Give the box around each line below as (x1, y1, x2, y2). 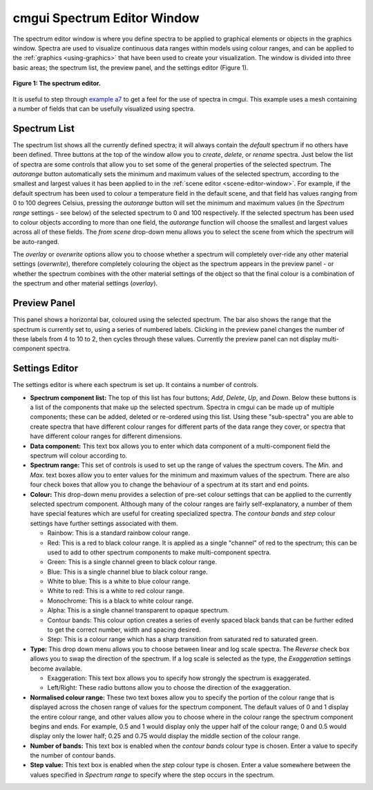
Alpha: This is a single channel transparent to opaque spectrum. (47, 606, 229, 614)
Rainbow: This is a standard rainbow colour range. (47, 529, 191, 537)
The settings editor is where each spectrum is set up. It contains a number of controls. (12, 381, 259, 389)
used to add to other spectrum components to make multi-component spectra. (47, 548, 271, 556)
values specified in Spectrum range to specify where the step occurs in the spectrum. (30, 771, 275, 779)
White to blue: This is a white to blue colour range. (47, 577, 191, 585)
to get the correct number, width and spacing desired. (47, 626, 202, 634)
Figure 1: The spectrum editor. (12, 79, 102, 88)
